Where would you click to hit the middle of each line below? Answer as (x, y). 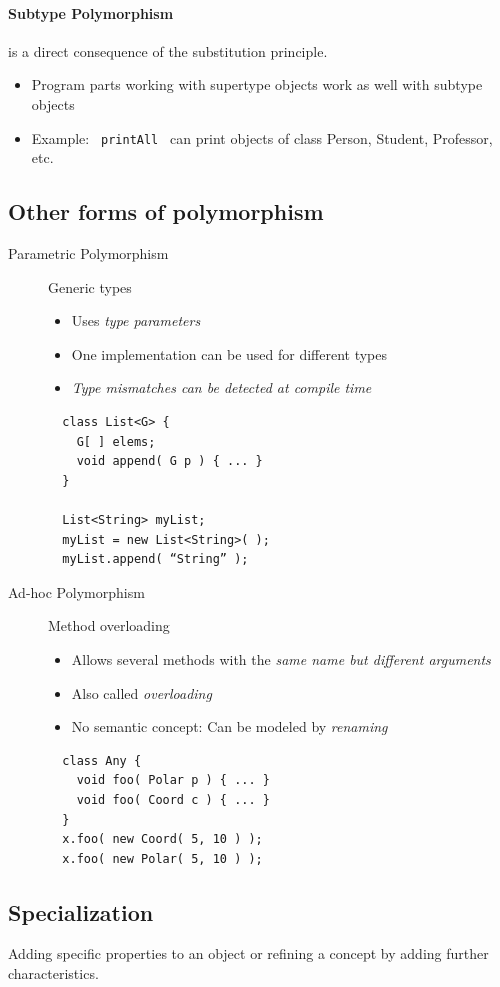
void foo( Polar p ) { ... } (173, 780)
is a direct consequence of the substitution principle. (168, 50)
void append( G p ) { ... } (169, 461)
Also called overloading (141, 692)
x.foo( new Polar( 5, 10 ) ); (162, 858)
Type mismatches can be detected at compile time (221, 387)
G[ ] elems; (116, 441)
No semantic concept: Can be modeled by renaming (229, 726)
